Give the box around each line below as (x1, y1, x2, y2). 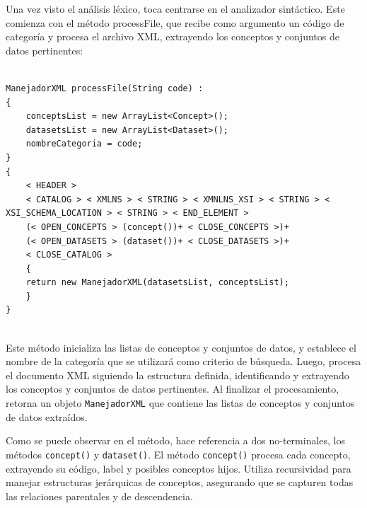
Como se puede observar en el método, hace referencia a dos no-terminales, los (6, 433, 346, 448)
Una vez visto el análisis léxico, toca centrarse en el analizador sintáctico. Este (6, 1, 345, 16)
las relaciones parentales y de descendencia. (6, 488, 193, 503)
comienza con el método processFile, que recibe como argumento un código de (6, 15, 344, 30)
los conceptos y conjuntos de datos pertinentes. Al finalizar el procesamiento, (6, 381, 339, 396)
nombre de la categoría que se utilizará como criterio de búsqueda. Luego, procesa (6, 354, 361, 369)
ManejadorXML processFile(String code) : (6, 83, 204, 93)
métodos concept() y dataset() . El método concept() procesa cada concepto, (6, 446, 351, 461)
